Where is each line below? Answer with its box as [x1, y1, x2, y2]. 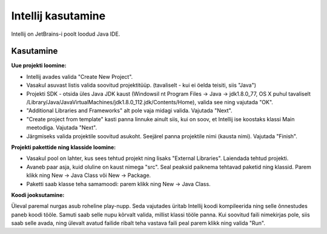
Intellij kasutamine [11, 9, 106, 22]
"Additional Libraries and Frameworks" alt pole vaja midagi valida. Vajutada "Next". [26, 107, 233, 115]
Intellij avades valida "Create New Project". [26, 73, 133, 80]
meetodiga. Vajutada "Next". [26, 124, 97, 132]
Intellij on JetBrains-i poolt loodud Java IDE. [11, 30, 121, 38]
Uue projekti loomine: [11, 62, 67, 69]
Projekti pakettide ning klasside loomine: [11, 143, 116, 151]
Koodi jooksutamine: [11, 191, 65, 198]
